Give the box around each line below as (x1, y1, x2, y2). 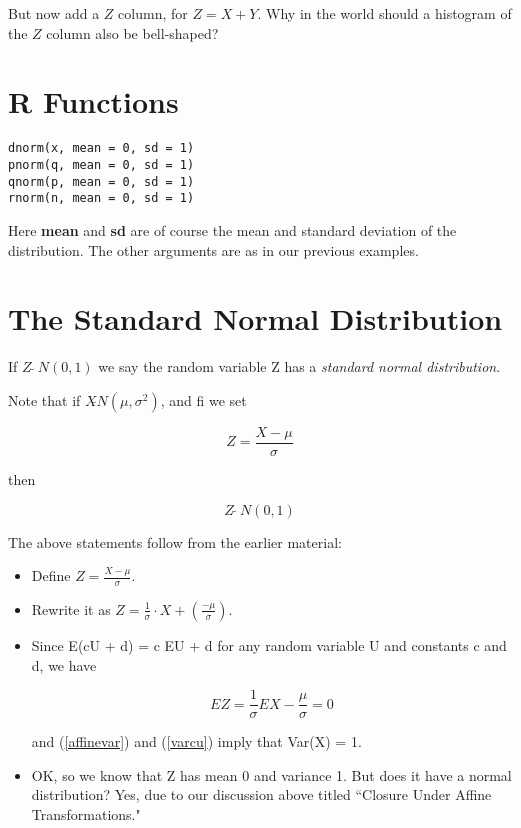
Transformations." (31, 803, 141, 824)
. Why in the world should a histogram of (257, 3, 512, 23)
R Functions (8, 81, 179, 122)
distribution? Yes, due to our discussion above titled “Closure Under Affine (31, 784, 492, 805)
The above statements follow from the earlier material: (8, 531, 342, 552)
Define (31, 565, 71, 586)
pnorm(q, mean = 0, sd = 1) (8, 157, 195, 172)
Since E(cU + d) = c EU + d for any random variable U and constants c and (31, 634, 507, 655)
